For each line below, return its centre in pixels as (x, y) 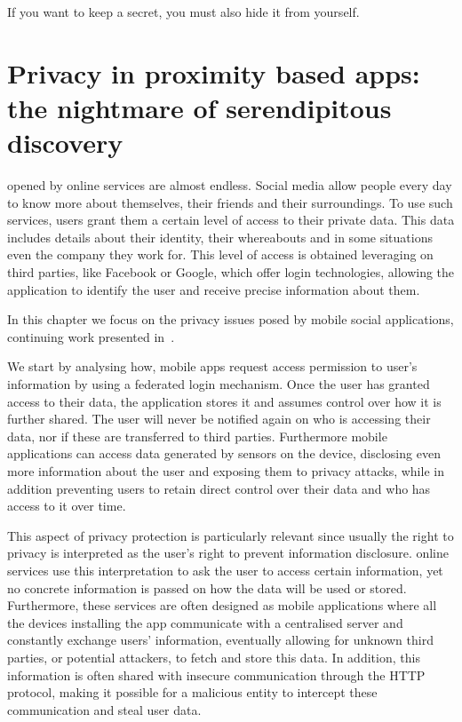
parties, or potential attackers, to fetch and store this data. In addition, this (214, 657)
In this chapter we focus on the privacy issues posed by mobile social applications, (231, 319)
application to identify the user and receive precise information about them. (214, 289)
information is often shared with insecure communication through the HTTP (216, 674)
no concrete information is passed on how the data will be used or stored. (207, 587)
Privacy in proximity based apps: (214, 72)
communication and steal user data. (104, 709)
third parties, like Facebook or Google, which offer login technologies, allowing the (231, 272)
